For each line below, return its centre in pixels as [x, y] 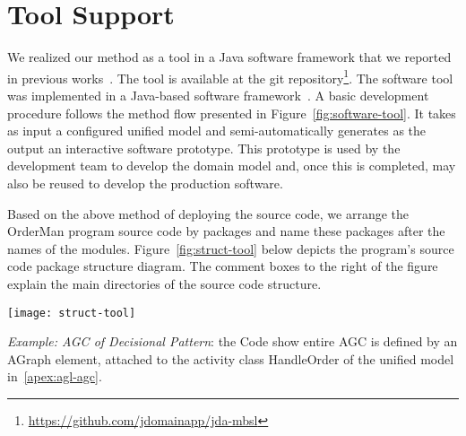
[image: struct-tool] [72, 313]
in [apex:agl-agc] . [55, 376]
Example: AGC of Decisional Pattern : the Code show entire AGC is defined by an [233, 341]
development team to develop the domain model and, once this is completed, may [232, 166]
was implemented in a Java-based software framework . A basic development [218, 95]
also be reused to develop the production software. [145, 183]
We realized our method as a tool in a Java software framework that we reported [229, 57]
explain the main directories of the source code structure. [164, 283]
